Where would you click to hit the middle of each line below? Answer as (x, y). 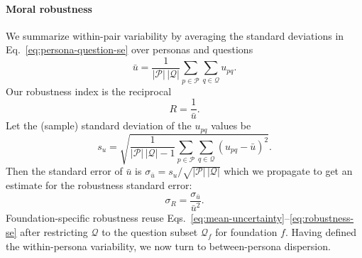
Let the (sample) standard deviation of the (99, 125)
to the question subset (150, 232)
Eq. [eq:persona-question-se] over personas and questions (130, 49)
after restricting (54, 232)
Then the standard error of (64, 171)
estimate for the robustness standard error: (99, 185)
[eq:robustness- (322, 218)
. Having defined (320, 232)
